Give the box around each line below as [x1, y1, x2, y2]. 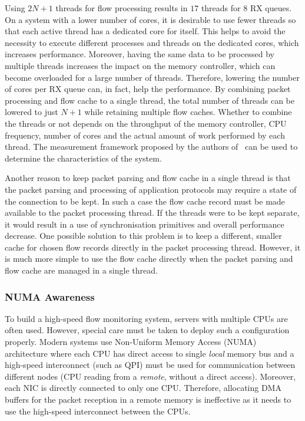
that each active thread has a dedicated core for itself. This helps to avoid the [5, 25, 286, 37]
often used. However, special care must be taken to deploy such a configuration [5, 324, 290, 336]
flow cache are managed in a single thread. [5, 264, 158, 277]
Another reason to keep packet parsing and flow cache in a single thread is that [5, 172, 291, 184]
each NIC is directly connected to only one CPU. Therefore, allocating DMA [5, 381, 281, 394]
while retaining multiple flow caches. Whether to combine [84, 106, 292, 118]
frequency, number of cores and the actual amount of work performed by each [5, 129, 285, 141]
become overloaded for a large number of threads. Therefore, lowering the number [5, 71, 300, 83]
